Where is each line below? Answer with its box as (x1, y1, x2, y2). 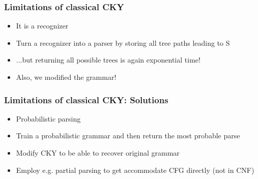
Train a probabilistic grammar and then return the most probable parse (16, 130, 240, 141)
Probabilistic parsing (16, 113, 81, 124)
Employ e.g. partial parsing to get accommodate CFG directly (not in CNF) (16, 164, 254, 175)
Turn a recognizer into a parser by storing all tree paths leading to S (16, 37, 230, 48)
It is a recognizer (16, 20, 69, 31)
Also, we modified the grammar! (16, 72, 117, 82)
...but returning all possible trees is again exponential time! (16, 54, 200, 65)
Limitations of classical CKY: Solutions (4, 93, 168, 106)
